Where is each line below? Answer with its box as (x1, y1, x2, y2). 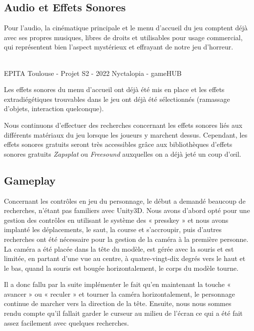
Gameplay (4, 172, 56, 188)
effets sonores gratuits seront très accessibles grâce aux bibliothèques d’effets (4, 139, 233, 149)
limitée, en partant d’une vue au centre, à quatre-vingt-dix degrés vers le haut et (4, 253, 246, 263)
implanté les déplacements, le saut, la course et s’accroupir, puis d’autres (4, 224, 222, 235)
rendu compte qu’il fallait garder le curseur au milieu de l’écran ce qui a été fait (4, 308, 243, 318)
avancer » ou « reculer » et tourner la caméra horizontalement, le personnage (4, 288, 235, 299)
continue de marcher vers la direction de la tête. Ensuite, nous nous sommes (4, 298, 232, 308)
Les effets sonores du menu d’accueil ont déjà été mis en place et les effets (4, 84, 225, 95)
